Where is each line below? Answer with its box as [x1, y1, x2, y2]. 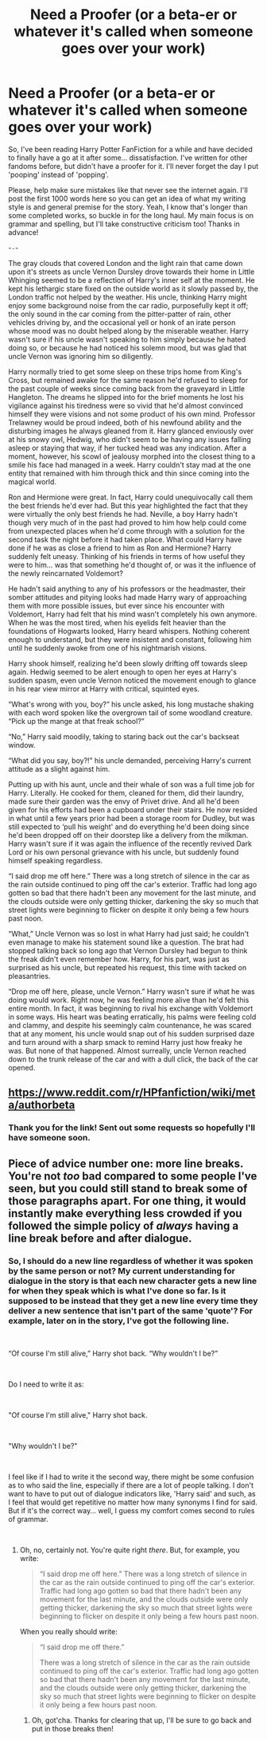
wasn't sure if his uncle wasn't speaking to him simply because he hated [8, 335, 246, 344]
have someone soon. [8, 1133, 91, 1144]
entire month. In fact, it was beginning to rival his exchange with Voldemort [8, 1004, 253, 1013]
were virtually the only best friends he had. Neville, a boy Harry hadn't [8, 509, 238, 518]
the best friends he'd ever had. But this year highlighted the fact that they [8, 500, 249, 511]
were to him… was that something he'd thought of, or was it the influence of [8, 560, 257, 569]
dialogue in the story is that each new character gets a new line [8, 1275, 257, 1286]
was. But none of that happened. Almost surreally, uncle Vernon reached [8, 1046, 246, 1055]
